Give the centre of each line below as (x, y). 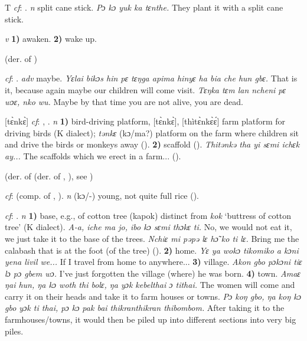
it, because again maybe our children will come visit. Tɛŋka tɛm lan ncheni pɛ (146, 89)
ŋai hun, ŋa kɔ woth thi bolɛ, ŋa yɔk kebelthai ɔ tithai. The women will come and (150, 285)
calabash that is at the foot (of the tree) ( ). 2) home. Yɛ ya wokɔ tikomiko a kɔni (152, 250)
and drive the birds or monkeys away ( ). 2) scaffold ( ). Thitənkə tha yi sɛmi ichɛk (152, 144)
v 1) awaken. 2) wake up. (51, 39)
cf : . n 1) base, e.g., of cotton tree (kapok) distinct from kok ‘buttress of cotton (148, 215)
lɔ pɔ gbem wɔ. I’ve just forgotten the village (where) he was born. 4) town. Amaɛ (153, 273)
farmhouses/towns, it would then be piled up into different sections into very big (151, 319)
